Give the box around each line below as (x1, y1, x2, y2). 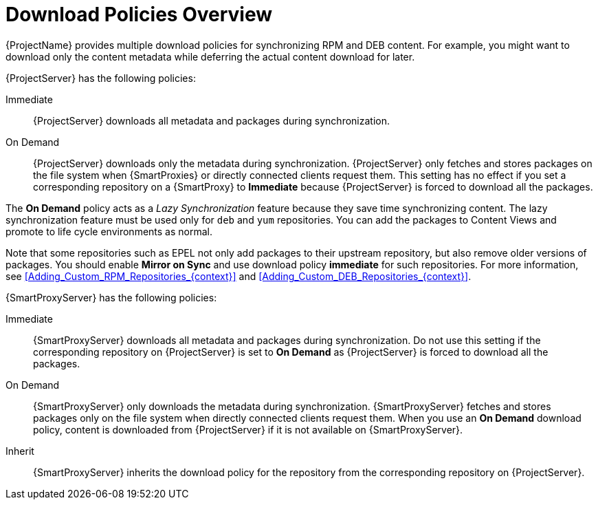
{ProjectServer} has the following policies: (5, 72, 196, 84)
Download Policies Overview (5, 3, 272, 26)
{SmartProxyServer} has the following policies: (5, 291, 217, 303)
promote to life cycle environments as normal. (5, 225, 212, 237)
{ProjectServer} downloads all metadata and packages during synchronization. (33, 114, 390, 127)
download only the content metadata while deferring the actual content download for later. (5, 50, 415, 63)
